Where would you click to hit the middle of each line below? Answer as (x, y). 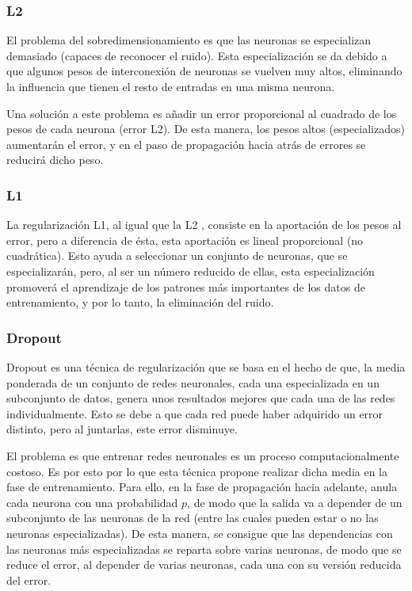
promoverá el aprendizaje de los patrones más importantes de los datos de (186, 286)
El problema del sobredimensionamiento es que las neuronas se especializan (189, 40)
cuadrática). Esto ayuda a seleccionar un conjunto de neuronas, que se (177, 255)
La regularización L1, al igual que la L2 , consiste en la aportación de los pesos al (204, 225)
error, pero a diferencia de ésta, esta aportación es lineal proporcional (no (185, 240)
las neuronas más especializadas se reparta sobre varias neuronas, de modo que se (204, 549)
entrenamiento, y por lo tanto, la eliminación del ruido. (140, 302)
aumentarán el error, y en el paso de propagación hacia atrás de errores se (186, 144)
